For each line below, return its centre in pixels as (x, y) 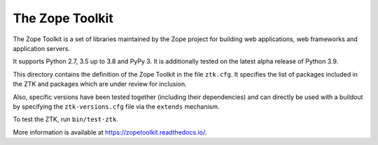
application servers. (41, 48)
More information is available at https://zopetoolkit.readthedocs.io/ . (110, 132)
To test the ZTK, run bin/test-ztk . (65, 119)
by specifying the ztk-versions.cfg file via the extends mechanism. (116, 106)
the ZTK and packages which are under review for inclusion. (100, 84)
